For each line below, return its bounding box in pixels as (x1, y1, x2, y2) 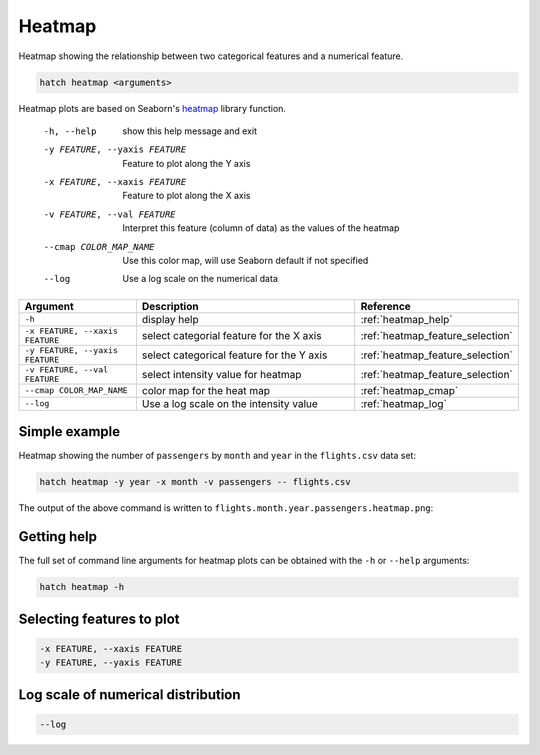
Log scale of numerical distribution (18, 686, 241, 703)
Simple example (18, 423, 121, 440)
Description (141, 299, 199, 313)
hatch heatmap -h (39, 581, 125, 593)
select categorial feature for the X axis (141, 328, 322, 342)
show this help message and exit (122, 125, 257, 137)
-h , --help (43, 125, 97, 137)
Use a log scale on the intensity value (141, 396, 319, 410)
